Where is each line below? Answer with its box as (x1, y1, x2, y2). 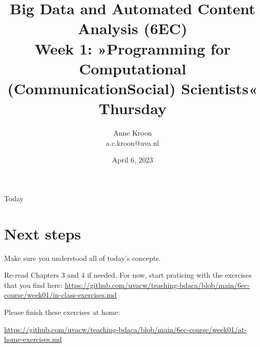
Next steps (4, 223, 81, 244)
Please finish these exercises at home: (4, 306, 120, 317)
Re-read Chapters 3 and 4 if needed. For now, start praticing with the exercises (4, 270, 252, 280)
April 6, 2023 (112, 154, 153, 165)
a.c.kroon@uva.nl (106, 137, 159, 148)
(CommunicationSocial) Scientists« (7, 77, 258, 98)
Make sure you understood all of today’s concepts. (4, 252, 161, 263)
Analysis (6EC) (77, 18, 188, 39)
